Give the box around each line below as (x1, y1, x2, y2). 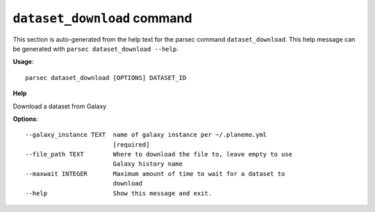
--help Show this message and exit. (25, 189, 212, 197)
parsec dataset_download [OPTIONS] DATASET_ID (25, 74, 187, 81)
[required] (112, 140, 150, 149)
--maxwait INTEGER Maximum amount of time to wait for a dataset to (25, 170, 285, 177)
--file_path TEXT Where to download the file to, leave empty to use (25, 150, 293, 158)
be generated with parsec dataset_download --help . (12, 44, 178, 53)
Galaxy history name (112, 160, 183, 168)
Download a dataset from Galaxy (12, 101, 107, 111)
